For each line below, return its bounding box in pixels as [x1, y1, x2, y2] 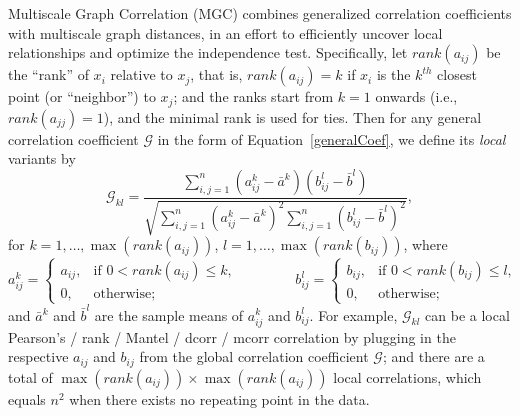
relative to [110, 64, 173, 85]
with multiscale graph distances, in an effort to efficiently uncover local [8, 22, 443, 43]
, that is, [190, 64, 243, 85]
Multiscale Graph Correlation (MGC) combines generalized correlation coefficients [8, 3, 512, 23]
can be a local [425, 304, 510, 325]
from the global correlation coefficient [139, 346, 369, 367]
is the [376, 64, 411, 85]
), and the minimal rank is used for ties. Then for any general [103, 106, 482, 127]
